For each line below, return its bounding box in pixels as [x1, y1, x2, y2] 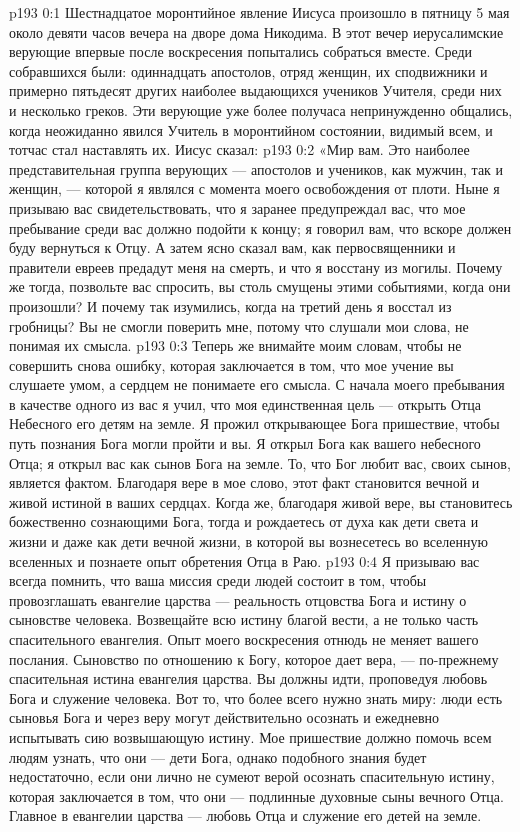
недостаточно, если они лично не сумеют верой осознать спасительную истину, [9, 766, 495, 787]
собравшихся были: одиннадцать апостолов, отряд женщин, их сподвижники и [9, 60, 488, 81]
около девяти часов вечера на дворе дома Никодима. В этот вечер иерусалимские [9, 21, 504, 42]
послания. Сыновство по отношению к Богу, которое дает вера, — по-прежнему [9, 648, 499, 669]
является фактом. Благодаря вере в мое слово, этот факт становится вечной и [9, 472, 480, 493]
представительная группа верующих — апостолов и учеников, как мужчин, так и [9, 158, 504, 179]
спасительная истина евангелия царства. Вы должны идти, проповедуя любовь [9, 668, 488, 689]
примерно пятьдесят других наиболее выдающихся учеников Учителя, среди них [9, 80, 502, 101]
